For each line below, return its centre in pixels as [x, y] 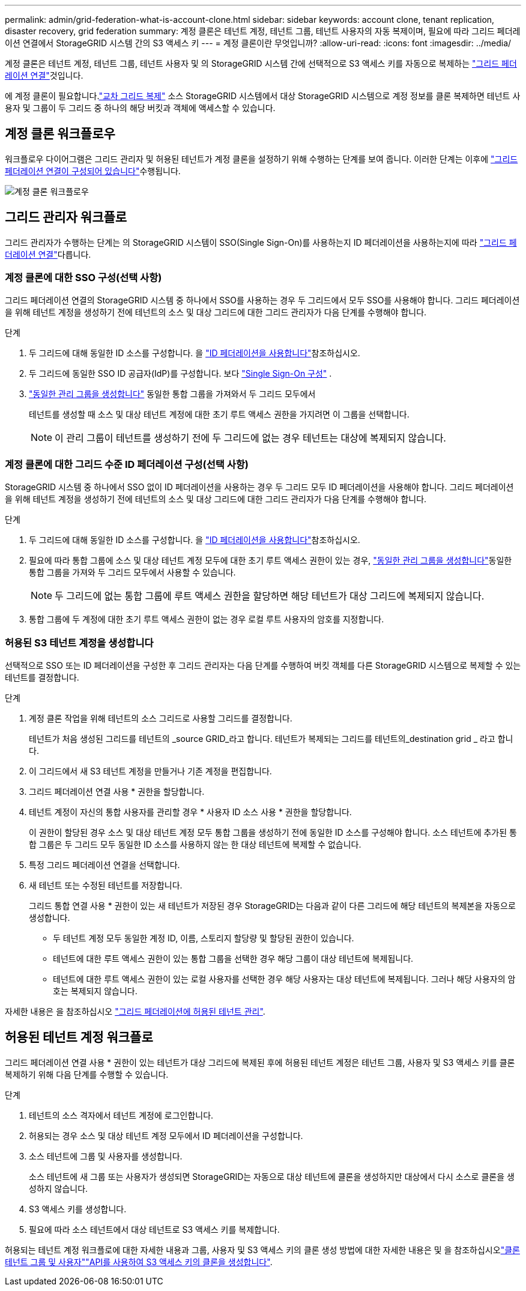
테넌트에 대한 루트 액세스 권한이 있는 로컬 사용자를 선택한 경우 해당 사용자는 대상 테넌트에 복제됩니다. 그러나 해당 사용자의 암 [284, 979]
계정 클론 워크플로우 [60, 134]
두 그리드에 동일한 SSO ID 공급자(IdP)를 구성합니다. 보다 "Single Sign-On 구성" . [180, 374]
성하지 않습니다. [59, 1188]
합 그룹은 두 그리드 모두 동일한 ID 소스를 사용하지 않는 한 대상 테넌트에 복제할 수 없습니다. [195, 844]
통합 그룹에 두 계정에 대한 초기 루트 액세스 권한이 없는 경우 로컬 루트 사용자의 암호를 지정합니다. [207, 619]
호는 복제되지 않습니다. [95, 991]
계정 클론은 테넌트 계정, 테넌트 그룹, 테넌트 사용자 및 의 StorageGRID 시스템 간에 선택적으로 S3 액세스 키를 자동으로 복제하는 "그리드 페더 [261, 63]
